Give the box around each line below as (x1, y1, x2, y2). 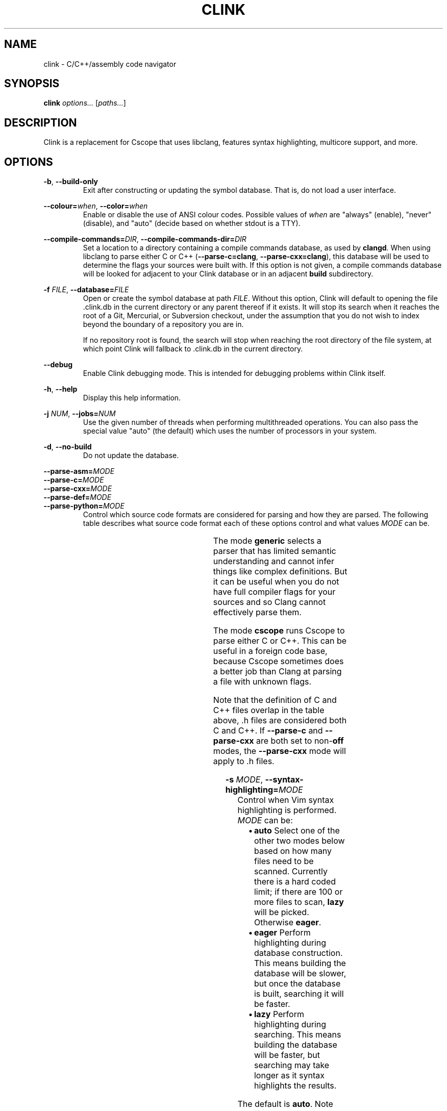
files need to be (254, 856, 314, 867)
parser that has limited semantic (213, 546, 336, 557)
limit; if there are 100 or (254, 887, 343, 897)
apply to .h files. (213, 756, 275, 767)
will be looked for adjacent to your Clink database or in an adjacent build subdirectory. (83, 269, 374, 279)
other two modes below (254, 836, 345, 846)
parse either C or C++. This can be (213, 636, 347, 646)
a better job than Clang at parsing (213, 666, 342, 677)
